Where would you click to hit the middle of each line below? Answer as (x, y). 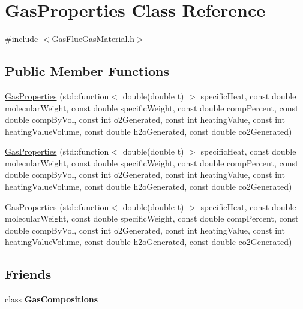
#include (22, 39)
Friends (28, 274)
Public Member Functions (87, 71)
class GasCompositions (52, 299)
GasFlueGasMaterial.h (93, 39)
